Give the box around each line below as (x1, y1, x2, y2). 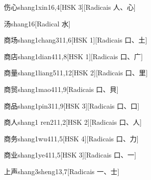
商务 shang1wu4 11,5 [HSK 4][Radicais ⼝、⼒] (4, 133, 139, 143)
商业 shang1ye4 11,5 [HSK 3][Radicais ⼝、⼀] (4, 150, 136, 160)
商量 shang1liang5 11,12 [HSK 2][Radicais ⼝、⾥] (4, 67, 148, 78)
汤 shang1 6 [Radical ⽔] (4, 18, 71, 28)
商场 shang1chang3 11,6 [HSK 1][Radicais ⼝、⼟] (4, 35, 148, 45)
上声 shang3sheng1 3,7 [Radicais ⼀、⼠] (4, 166, 120, 176)
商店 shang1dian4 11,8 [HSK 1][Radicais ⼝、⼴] (4, 51, 143, 61)
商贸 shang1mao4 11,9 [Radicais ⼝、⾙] (4, 84, 119, 94)
